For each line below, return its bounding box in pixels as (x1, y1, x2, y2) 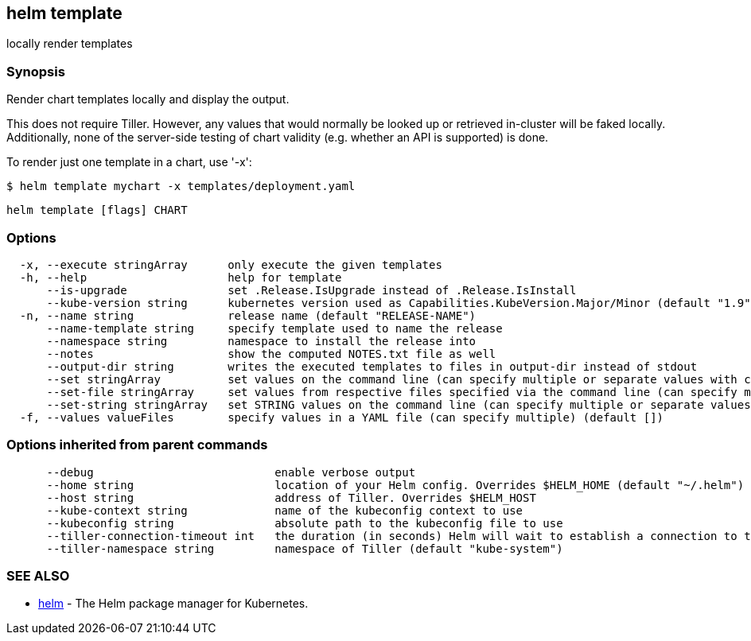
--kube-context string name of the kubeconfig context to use (46, 503, 523, 517)
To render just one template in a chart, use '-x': (6, 155, 252, 169)
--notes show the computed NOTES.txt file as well (46, 347, 496, 360)
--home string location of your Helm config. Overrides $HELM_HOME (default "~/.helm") (46, 478, 745, 491)
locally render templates (6, 37, 133, 51)
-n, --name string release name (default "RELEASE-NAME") (19, 309, 477, 322)
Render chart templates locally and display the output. (6, 92, 290, 107)
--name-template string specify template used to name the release (46, 321, 503, 335)
